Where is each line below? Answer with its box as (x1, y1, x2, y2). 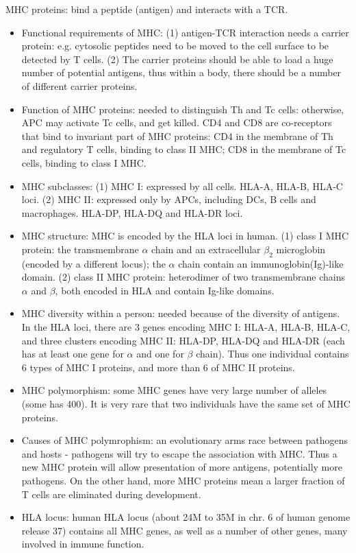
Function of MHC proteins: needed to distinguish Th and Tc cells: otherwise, (21, 102, 344, 116)
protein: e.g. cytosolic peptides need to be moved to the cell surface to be (21, 38, 329, 53)
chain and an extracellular (151, 242, 261, 256)
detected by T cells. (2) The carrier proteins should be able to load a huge (21, 51, 333, 66)
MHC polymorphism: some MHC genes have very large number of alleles (21, 383, 327, 397)
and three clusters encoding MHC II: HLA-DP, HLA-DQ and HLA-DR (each (21, 333, 345, 347)
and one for (136, 346, 184, 361)
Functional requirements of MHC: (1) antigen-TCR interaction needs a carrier (21, 25, 349, 39)
